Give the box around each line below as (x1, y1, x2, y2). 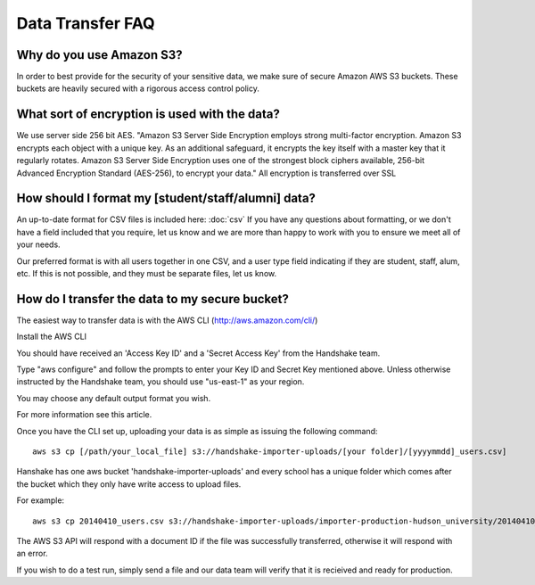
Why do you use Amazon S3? (16, 47, 183, 62)
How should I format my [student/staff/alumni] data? (16, 191, 317, 206)
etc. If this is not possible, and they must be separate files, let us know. (16, 268, 276, 278)
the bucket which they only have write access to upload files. (16, 478, 242, 490)
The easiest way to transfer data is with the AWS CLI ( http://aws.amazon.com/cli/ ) (16, 315, 318, 325)
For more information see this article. (16, 409, 152, 420)
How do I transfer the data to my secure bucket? (16, 291, 289, 307)
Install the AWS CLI (16, 331, 87, 342)
